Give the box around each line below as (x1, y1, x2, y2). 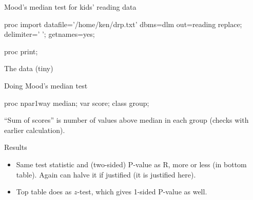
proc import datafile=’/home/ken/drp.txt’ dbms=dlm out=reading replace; (4, 18, 242, 29)
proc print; (4, 46, 38, 56)
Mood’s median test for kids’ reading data (4, 2, 137, 12)
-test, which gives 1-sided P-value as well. (77, 186, 207, 197)
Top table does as (16, 186, 72, 197)
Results (4, 142, 27, 152)
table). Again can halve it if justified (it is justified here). (16, 169, 196, 180)
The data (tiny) (4, 63, 53, 74)
